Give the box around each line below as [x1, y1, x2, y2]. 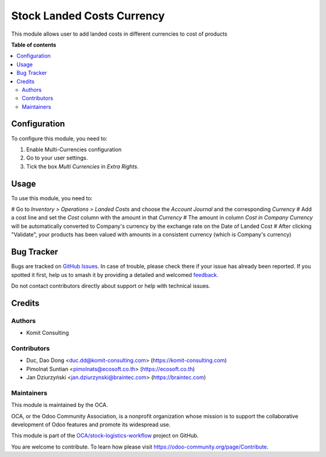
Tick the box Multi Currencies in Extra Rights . [26, 163, 139, 170]
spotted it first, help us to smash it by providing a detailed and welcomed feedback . [11, 271, 219, 278]
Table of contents [11, 41, 57, 48]
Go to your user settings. [26, 154, 88, 161]
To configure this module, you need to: [11, 135, 108, 142]
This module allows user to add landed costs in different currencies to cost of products [11, 30, 228, 37]
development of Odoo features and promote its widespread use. [11, 421, 171, 428]
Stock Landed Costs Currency [11, 9, 165, 22]
